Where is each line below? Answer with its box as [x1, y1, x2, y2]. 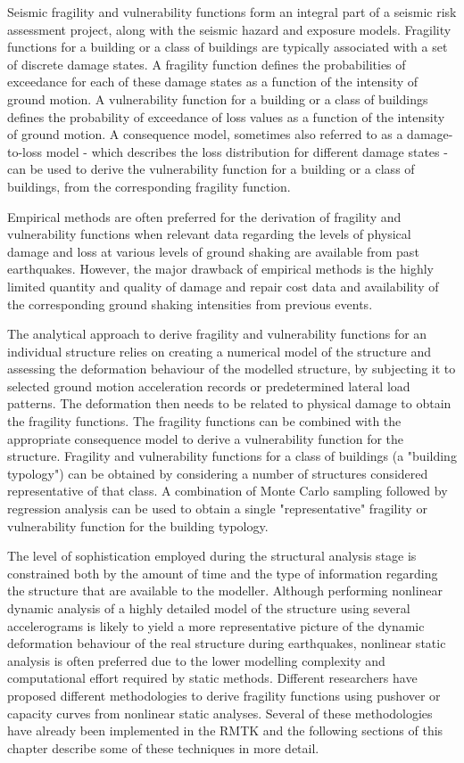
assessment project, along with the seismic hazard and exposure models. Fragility [7, 20, 452, 38]
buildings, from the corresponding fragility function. [7, 176, 291, 195]
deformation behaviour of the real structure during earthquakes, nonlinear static [7, 634, 446, 652]
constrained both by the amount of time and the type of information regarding [7, 563, 438, 582]
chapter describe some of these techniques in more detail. [7, 738, 319, 757]
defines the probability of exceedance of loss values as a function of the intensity [7, 107, 445, 126]
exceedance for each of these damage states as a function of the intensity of [7, 72, 418, 91]
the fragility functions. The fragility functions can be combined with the [7, 412, 402, 431]
